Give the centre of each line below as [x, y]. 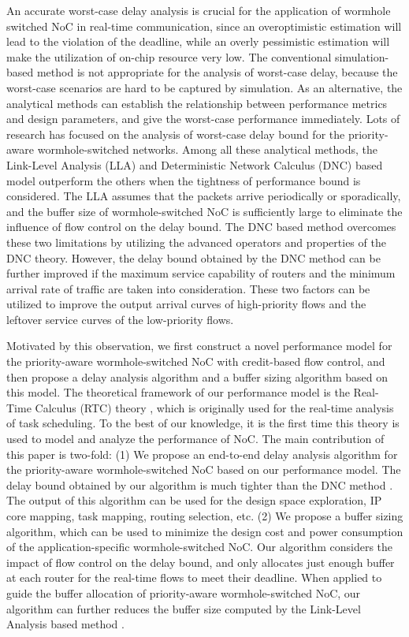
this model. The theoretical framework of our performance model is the [178, 392]
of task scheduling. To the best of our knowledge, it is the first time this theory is [203, 423]
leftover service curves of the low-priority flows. [120, 319]
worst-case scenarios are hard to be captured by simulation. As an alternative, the [204, 87]
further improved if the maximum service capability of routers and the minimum [201, 273]
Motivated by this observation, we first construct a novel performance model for [199, 346]
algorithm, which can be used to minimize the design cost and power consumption [205, 531]
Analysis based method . [65, 624]
